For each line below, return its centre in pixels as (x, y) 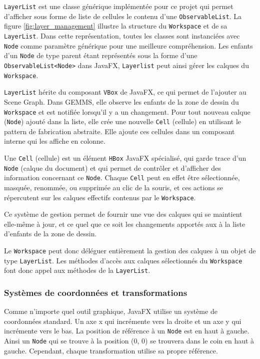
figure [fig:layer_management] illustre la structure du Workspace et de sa (116, 26)
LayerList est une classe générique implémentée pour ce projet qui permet (119, 6)
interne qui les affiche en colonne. (55, 141)
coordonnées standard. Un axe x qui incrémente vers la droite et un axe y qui (123, 321)
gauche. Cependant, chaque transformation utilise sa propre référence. (111, 350)
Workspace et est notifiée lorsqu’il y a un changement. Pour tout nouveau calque (127, 111)
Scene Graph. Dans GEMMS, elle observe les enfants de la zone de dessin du (121, 101)
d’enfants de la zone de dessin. (50, 234)
